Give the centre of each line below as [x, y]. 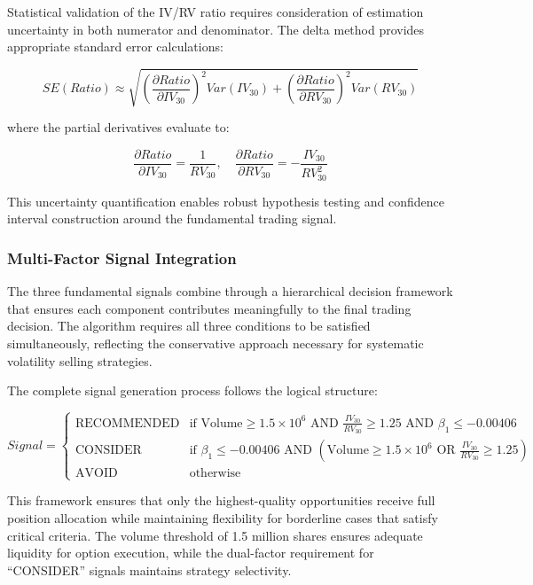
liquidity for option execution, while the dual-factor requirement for [191, 553]
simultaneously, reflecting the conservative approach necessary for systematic [216, 343]
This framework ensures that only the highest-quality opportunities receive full [221, 500]
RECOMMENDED [128, 423]
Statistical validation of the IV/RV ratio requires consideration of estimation [216, 12]
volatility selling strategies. [80, 360]
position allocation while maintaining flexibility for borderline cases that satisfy [223, 517]
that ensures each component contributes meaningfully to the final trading [209, 308]
